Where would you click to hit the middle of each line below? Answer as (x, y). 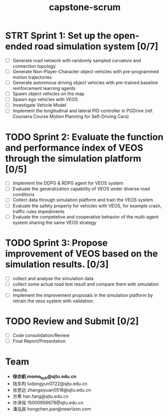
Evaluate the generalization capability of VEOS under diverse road (81, 189)
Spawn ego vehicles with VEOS (45, 100)
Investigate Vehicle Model (39, 105)
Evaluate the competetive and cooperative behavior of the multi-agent (86, 217)
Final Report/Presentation (39, 341)
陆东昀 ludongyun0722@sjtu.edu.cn (50, 384)
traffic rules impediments (38, 211)
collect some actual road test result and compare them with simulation (86, 284)
